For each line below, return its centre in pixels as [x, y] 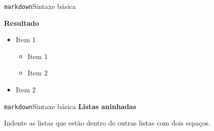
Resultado [22, 23]
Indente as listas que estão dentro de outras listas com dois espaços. [107, 123]
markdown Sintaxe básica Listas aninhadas [70, 106]
